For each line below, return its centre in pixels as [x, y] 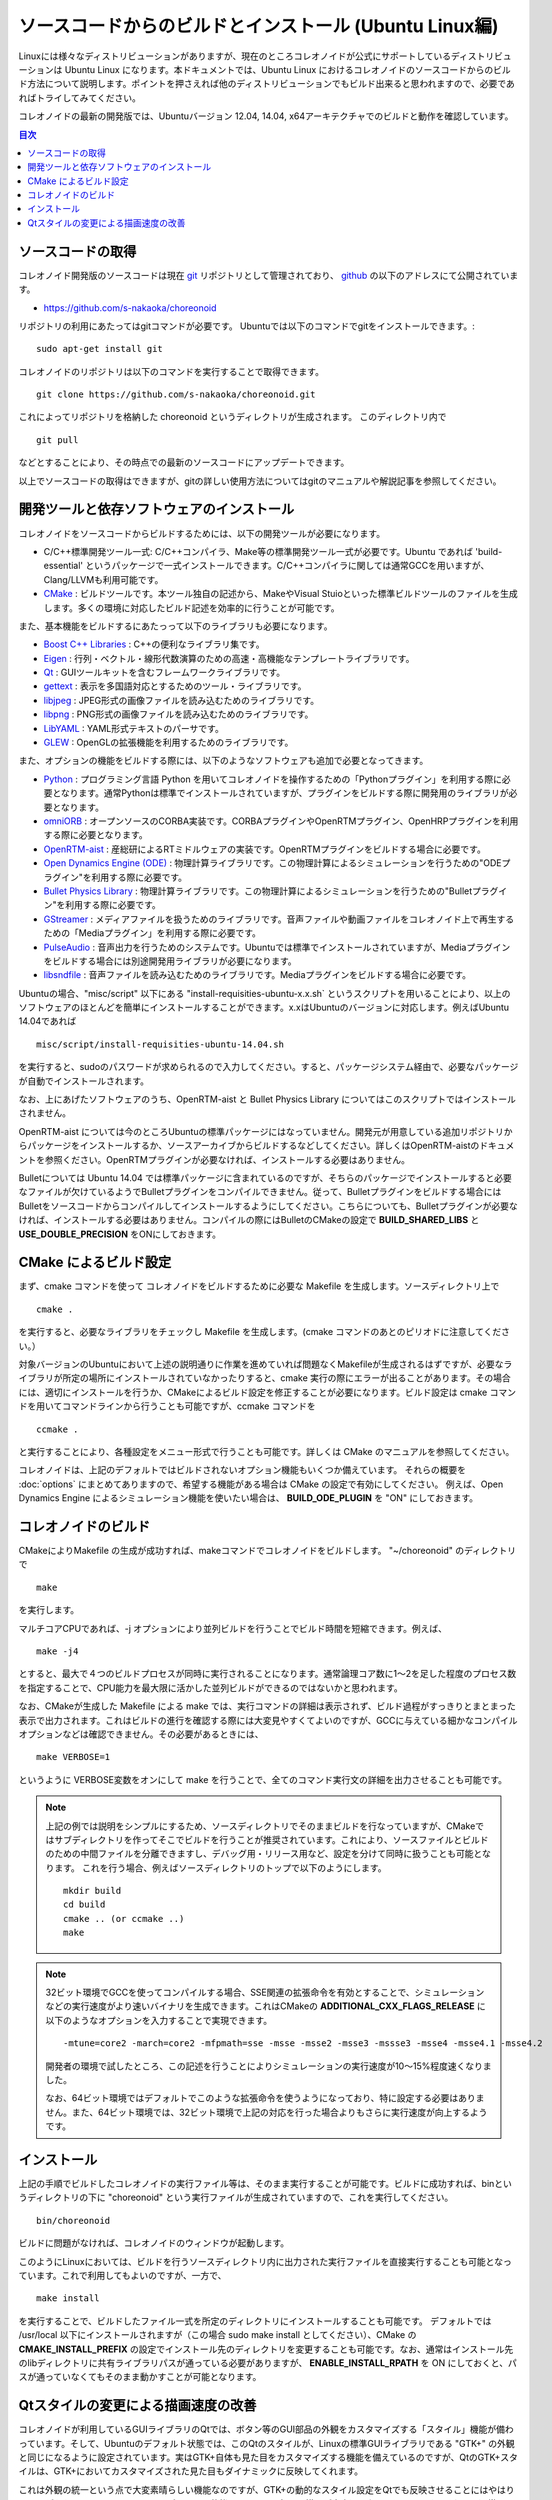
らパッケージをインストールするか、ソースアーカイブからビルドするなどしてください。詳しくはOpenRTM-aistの [249, 1146]
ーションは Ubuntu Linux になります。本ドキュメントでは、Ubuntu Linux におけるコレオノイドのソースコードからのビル [265, 69]
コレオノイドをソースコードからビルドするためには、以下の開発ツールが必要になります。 [201, 533]
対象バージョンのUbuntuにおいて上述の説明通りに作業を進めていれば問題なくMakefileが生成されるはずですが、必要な [261, 1364]
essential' [63, 566]
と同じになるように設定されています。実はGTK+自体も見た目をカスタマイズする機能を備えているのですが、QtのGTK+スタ [268, 2457]
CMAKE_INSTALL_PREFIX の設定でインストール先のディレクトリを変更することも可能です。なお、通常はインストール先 [266, 2349]
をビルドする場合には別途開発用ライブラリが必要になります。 [170, 961]
